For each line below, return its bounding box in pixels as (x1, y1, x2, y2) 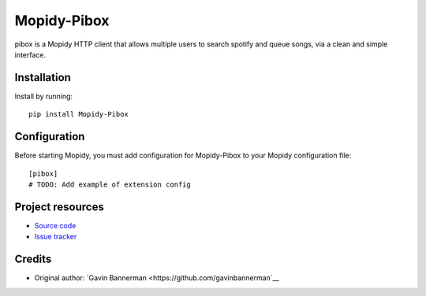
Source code (34, 220, 77, 230)
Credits (14, 253, 52, 266)
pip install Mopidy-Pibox (28, 110, 129, 119)
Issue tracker (34, 232, 77, 242)
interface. (14, 50, 47, 59)
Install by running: (14, 91, 73, 101)
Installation (14, 71, 71, 84)
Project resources (14, 200, 104, 213)
